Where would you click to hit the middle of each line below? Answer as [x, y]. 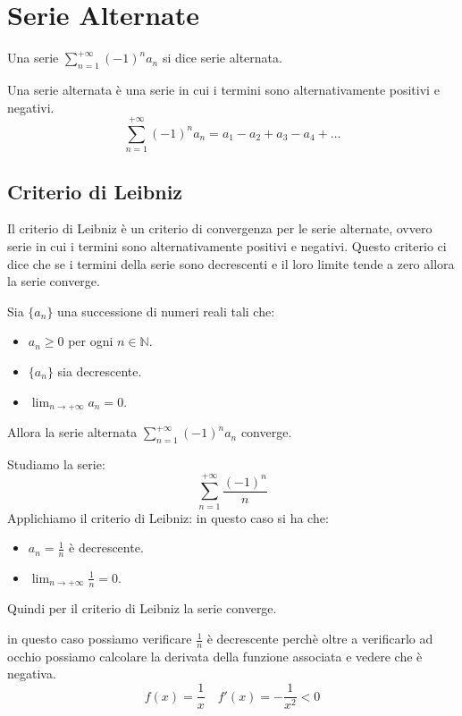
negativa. [32, 674]
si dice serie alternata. [222, 58]
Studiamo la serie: [56, 463]
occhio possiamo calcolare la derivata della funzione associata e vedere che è [215, 656]
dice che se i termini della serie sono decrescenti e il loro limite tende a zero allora [231, 263]
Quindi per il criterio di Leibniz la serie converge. [142, 608]
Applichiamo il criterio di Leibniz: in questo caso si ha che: [168, 517]
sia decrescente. [100, 371]
